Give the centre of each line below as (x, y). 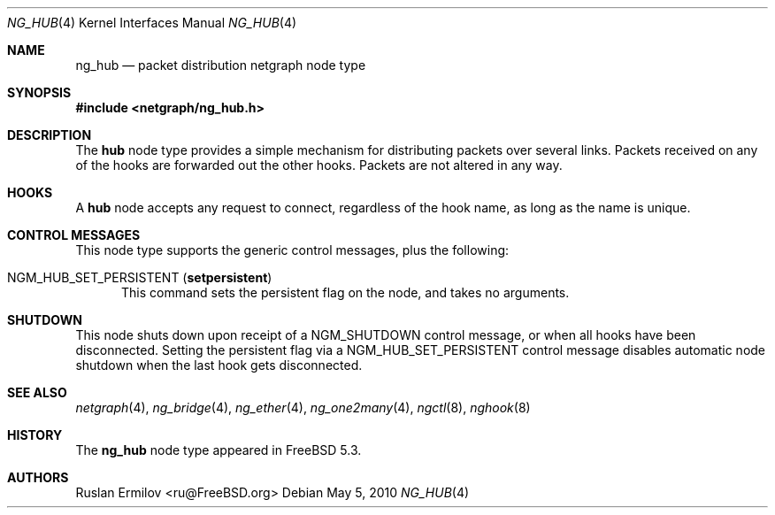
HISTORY (35, 435)
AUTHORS (38, 477)
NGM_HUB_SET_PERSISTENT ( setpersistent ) (140, 277)
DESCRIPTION (50, 135)
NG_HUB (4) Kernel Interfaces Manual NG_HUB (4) (152, 23)
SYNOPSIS (39, 92)
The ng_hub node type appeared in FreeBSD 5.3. (219, 450)
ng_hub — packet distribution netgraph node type (221, 65)
